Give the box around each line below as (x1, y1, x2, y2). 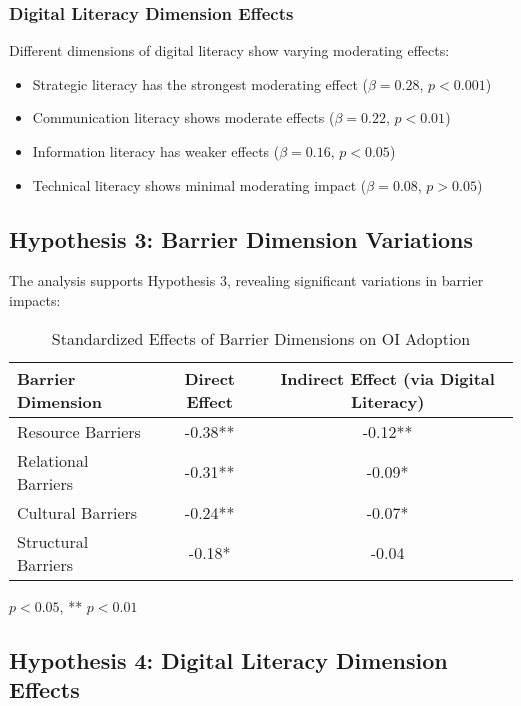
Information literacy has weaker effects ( (32, 141, 280, 161)
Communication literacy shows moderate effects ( (32, 107, 335, 128)
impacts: (9, 289, 61, 310)
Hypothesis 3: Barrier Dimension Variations (9, 223, 473, 254)
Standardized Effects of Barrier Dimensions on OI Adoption (51, 326, 471, 350)
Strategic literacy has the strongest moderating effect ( (32, 73, 368, 94)
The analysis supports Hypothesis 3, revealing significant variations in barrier (9, 270, 484, 291)
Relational (17, 448, 89, 472)
